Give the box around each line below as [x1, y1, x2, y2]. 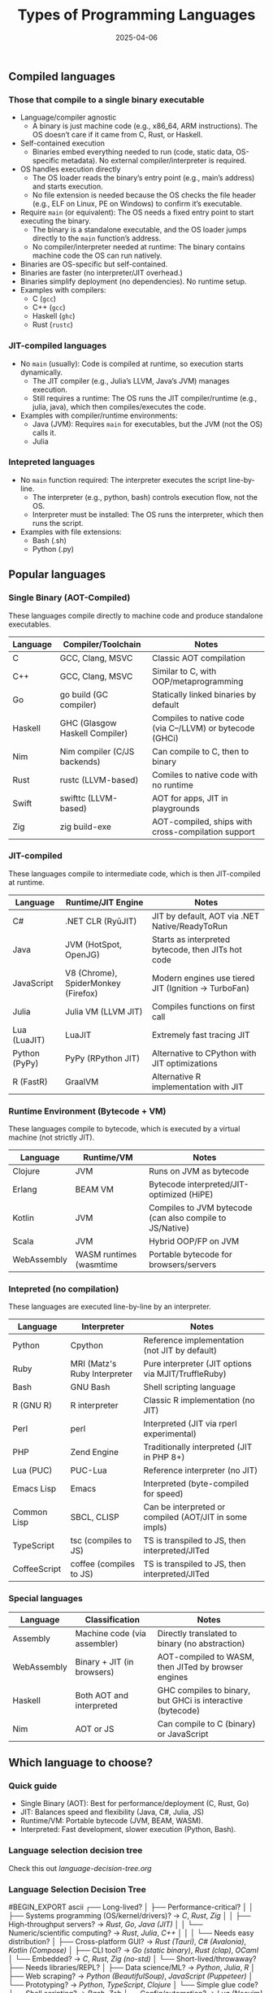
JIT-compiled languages [8, 340, 107, 351]
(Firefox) [64, 988, 98, 999]
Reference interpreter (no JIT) [143, 1465, 258, 1476]
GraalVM [64, 1075, 99, 1087]
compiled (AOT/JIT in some [143, 1512, 248, 1523]
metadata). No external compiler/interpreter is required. [60, 156, 247, 166]
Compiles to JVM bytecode [149, 1202, 253, 1214]
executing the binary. [19, 216, 92, 226]
